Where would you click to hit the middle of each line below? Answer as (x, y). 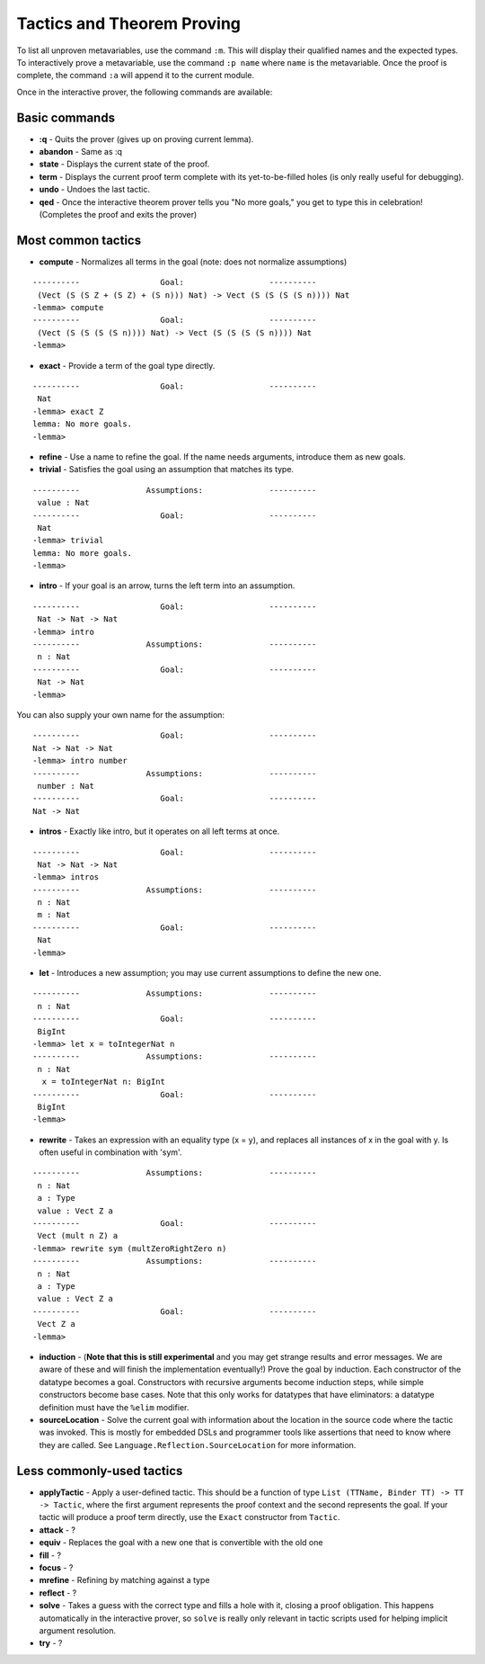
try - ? (51, 1643)
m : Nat (54, 915)
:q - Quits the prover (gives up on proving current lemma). (146, 139)
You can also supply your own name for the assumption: (120, 714)
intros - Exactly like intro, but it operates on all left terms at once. (159, 831)
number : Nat (66, 786)
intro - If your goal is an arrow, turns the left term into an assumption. (167, 586)
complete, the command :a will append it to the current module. (136, 76)
